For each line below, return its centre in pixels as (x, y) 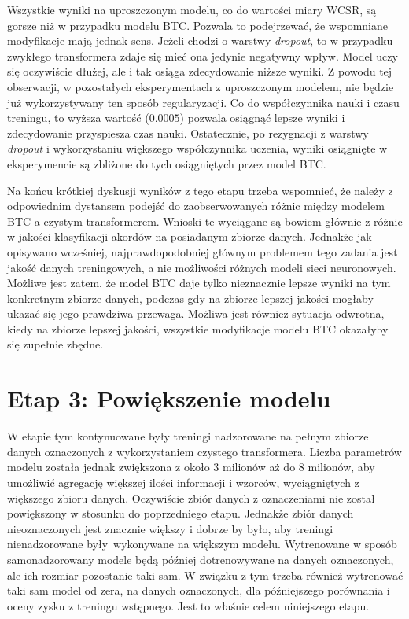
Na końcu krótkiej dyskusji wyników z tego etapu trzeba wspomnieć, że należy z (200, 190)
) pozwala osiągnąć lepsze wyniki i (262, 118)
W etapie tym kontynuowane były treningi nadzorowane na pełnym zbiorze (188, 436)
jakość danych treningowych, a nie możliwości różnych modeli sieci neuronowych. (202, 267)
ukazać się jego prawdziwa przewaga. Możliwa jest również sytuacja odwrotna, (196, 313)
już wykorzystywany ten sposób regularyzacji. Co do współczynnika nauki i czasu (203, 102)
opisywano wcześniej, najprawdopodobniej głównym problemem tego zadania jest (203, 251)
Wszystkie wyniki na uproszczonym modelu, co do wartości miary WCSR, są (192, 9)
